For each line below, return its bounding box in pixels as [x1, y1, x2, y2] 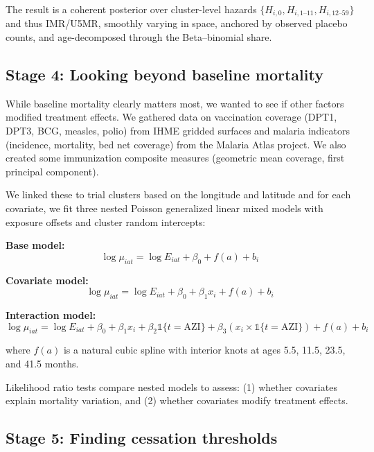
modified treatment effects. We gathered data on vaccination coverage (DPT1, [6, 110, 337, 124]
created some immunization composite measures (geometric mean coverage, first [6, 150, 345, 165]
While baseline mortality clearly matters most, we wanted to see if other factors [6, 96, 344, 110]
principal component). [6, 164, 99, 178]
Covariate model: [6, 272, 89, 287]
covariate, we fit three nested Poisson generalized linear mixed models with [6, 201, 323, 215]
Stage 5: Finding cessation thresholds [6, 427, 278, 449]
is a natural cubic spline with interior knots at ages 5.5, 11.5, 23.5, [63, 342, 346, 357]
